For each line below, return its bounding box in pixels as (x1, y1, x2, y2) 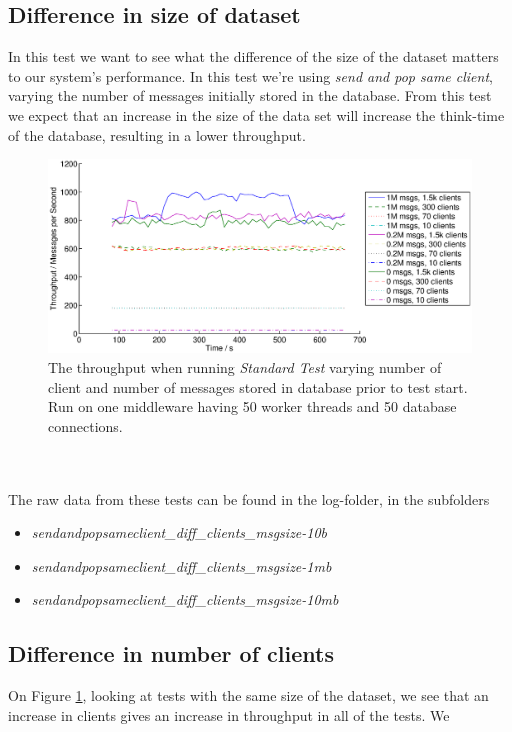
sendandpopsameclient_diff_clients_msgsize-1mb (31, 555, 332, 576)
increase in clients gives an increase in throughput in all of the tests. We (8, 704, 450, 725)
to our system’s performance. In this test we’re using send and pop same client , (8, 65, 493, 86)
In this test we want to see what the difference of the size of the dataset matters (8, 46, 499, 67)
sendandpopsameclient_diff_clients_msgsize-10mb (31, 589, 339, 610)
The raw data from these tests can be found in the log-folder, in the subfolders (8, 488, 490, 509)
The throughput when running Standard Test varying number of (48, 356, 442, 377)
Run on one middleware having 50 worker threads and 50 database (48, 396, 457, 417)
